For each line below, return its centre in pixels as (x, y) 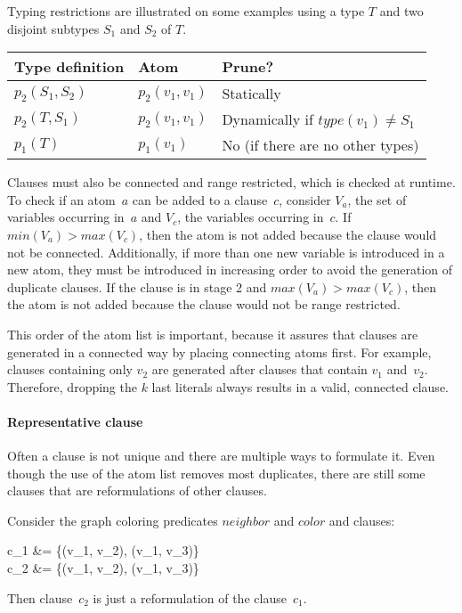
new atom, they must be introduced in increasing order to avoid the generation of (230, 270)
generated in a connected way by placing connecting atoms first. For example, (219, 351)
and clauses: (362, 520)
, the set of (377, 199)
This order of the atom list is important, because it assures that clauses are (213, 334)
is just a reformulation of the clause (190, 597)
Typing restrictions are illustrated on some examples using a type (186, 11)
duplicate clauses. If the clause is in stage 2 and (137, 286)
